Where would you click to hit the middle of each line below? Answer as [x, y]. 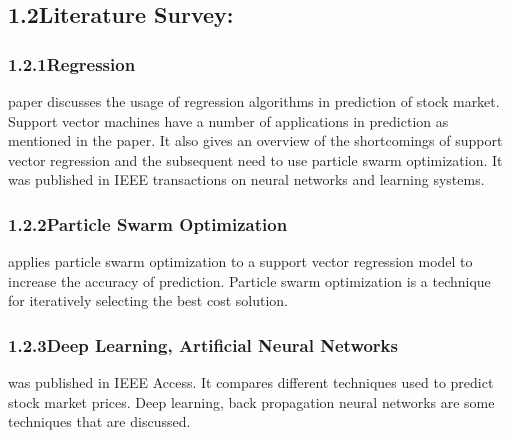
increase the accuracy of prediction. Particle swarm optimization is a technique [249, 280]
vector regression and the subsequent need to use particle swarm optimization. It [255, 159]
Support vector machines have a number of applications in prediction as [228, 120]
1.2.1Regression [72, 63]
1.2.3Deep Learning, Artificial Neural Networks [203, 344]
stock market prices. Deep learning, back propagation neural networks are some [251, 401]
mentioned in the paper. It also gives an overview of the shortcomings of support [255, 140]
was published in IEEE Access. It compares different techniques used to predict [251, 382]
